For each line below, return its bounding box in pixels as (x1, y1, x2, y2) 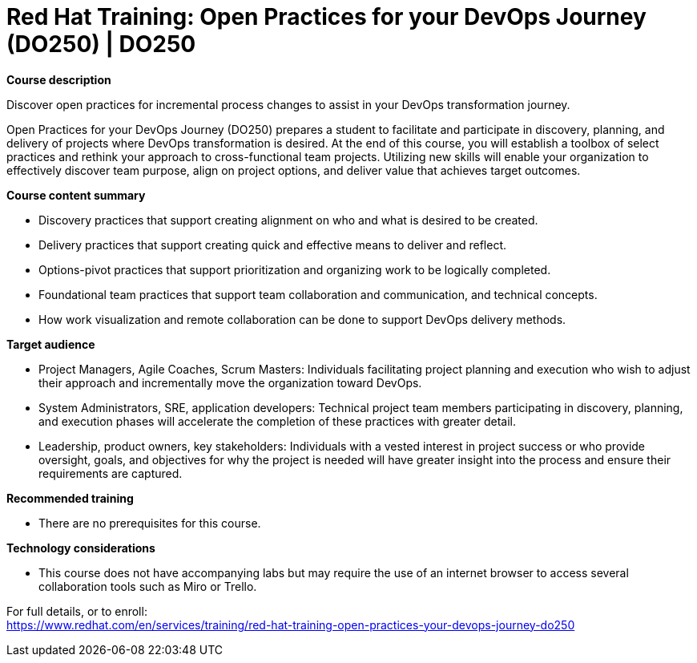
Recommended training (6, 491, 134, 505)
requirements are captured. (38, 466, 183, 480)
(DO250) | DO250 (6, 30, 196, 58)
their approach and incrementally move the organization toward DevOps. (38, 375, 422, 390)
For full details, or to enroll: (6, 604, 147, 618)
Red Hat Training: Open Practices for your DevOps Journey (6, 3, 647, 30)
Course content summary (6, 188, 146, 202)
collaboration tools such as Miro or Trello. (38, 579, 257, 593)
